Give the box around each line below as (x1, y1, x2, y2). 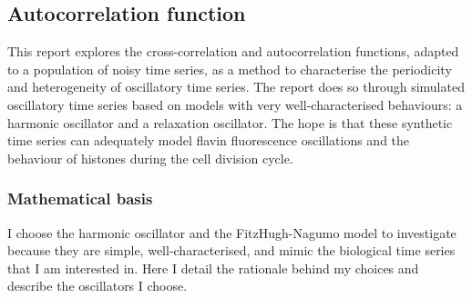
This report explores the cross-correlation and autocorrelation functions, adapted (7, 42, 459, 61)
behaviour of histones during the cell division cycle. (7, 148, 293, 167)
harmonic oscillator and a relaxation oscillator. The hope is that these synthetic (7, 113, 453, 132)
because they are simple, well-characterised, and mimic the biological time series (7, 241, 456, 260)
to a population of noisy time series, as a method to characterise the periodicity (7, 59, 452, 78)
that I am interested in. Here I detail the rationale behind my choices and (7, 258, 419, 277)
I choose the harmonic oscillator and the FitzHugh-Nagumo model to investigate (7, 223, 457, 242)
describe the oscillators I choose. (7, 276, 188, 295)
